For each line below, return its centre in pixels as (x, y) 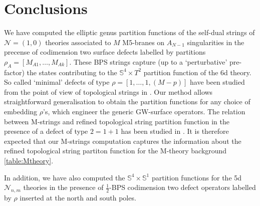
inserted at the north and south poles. (78, 198)
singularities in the (216, 42)
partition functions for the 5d (197, 177)
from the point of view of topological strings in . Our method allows (108, 91)
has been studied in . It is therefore (175, 131)
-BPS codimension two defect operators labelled (183, 187)
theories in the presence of (63, 187)
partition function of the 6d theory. (197, 72)
